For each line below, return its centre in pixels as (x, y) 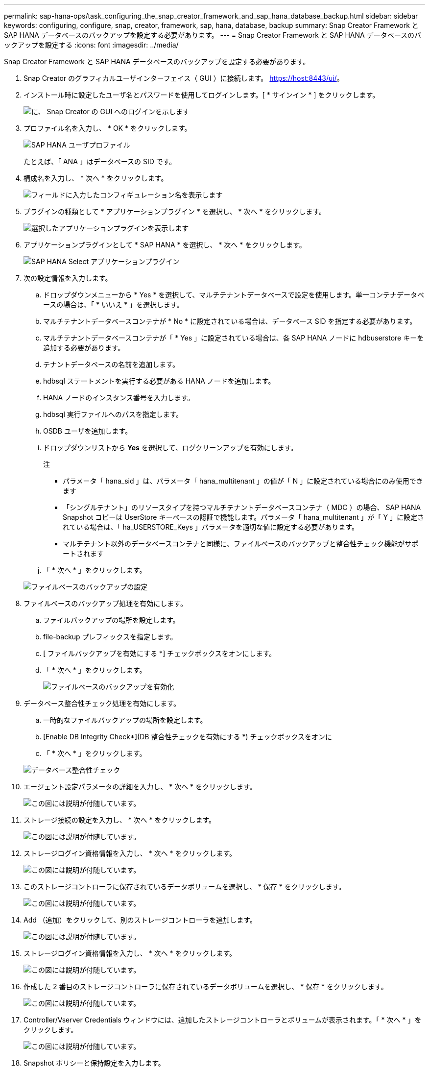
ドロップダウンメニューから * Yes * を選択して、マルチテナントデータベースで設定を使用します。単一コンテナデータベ (234, 295)
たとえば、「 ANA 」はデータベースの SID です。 (100, 161)
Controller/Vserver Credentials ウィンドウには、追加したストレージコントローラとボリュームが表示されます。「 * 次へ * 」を (223, 1020)
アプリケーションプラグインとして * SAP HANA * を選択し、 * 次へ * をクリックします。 (165, 245)
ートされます (83, 553)
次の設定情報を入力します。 (68, 278)
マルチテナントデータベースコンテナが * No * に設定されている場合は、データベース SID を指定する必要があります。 (230, 321)
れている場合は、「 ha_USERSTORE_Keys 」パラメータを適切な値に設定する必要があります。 (211, 527)
